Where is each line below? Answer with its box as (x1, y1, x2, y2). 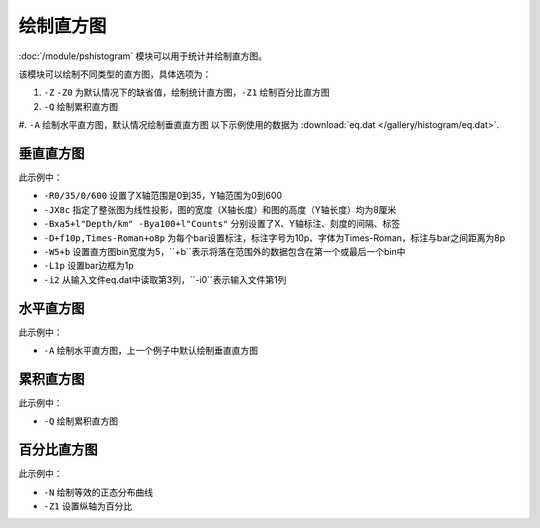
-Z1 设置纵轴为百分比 (43, 500, 133, 512)
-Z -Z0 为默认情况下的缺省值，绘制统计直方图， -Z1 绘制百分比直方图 (43, 86, 330, 99)
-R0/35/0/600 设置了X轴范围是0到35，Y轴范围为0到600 (43, 190, 283, 202)
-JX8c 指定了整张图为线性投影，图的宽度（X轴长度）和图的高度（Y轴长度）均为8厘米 (43, 203, 397, 215)
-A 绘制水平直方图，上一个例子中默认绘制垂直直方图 (43, 345, 259, 357)
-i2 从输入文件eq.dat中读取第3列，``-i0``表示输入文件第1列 (43, 273, 287, 285)
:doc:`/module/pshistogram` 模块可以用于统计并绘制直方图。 (18, 50, 267, 62)
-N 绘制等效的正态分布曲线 (43, 486, 154, 498)
